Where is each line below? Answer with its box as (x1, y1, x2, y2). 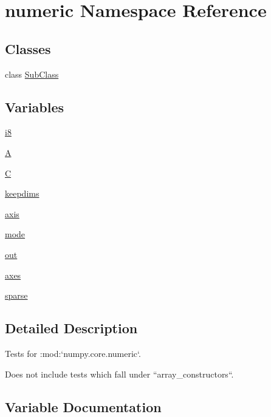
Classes (5, 39, 51, 58)
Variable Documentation (5, 397, 162, 416)
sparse (5, 289, 28, 302)
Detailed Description (5, 319, 138, 337)
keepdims (5, 187, 39, 200)
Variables (5, 97, 64, 116)
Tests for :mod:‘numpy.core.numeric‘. (5, 347, 141, 359)
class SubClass (5, 67, 59, 80)
